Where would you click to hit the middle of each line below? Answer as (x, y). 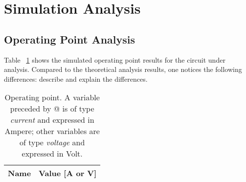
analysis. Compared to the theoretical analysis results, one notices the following (123, 69)
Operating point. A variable (52, 97)
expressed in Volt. (52, 154)
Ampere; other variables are (52, 131)
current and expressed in (52, 120)
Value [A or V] (68, 173)
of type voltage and (52, 142)
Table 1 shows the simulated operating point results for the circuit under (115, 59)
